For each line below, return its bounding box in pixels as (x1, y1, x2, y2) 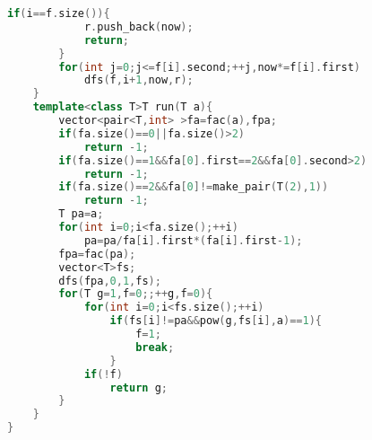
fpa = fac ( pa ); (58, 247, 136, 260)
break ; (135, 340, 175, 354)
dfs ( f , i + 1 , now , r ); (83, 74, 194, 87)
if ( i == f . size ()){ (7, 7, 110, 20)
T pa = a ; (58, 207, 104, 221)
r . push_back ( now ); (83, 20, 194, 33)
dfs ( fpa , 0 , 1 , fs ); (58, 274, 161, 287)
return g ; (109, 381, 168, 394)
